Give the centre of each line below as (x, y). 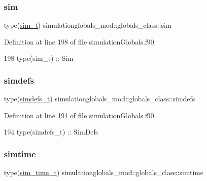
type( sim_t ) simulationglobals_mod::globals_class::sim (88, 25)
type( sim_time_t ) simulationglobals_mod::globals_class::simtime (104, 172)
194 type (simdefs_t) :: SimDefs (51, 132)
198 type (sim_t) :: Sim (39, 58)
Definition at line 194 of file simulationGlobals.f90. (80, 115)
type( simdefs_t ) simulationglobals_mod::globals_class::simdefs (100, 99)
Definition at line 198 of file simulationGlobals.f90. (80, 41)
